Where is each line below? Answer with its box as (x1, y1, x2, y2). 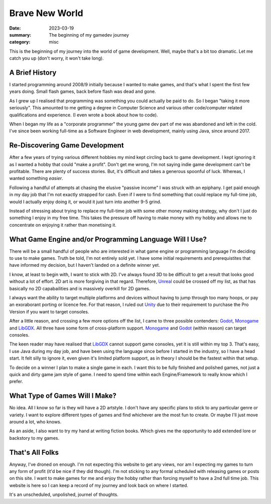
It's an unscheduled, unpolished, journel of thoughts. (9, 491, 119, 497)
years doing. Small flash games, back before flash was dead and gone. (9, 88, 156, 95)
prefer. (9, 379, 24, 385)
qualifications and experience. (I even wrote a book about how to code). (9, 112, 158, 118)
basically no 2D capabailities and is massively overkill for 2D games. (9, 285, 151, 291)
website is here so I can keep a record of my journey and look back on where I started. (9, 482, 188, 488)
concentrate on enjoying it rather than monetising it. (9, 222, 116, 228)
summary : (9, 32, 32, 38)
